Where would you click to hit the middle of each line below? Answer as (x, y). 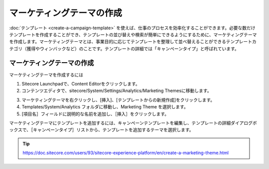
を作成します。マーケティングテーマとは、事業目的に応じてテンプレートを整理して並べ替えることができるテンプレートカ (133, 42)
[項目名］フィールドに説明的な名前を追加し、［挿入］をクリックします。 (95, 114)
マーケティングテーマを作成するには (46, 75)
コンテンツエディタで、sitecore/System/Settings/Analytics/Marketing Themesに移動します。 (117, 91)
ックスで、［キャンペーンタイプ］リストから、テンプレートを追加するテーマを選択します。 (101, 130)
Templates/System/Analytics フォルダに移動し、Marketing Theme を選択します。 (105, 107)
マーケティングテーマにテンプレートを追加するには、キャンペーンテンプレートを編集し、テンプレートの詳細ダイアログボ (133, 123)
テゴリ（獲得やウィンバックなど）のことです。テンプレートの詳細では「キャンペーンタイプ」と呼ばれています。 (124, 48)
